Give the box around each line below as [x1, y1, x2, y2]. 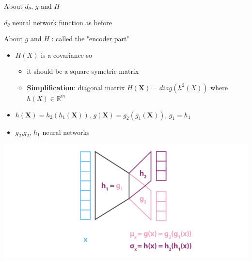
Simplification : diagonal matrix [27, 82, 125, 92]
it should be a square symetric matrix [27, 66, 139, 76]
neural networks [42, 127, 90, 137]
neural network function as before [12, 17, 112, 27]
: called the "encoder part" [51, 33, 129, 44]
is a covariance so [41, 49, 93, 60]
